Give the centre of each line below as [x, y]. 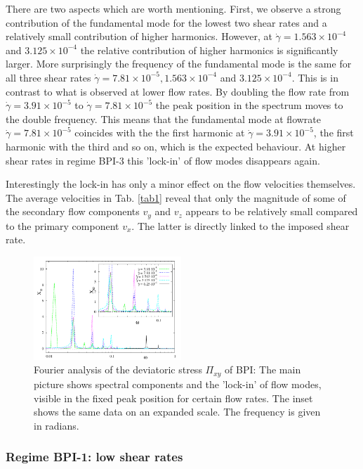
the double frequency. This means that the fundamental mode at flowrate [164, 118]
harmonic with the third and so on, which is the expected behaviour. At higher [176, 146]
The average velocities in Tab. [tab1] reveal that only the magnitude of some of [176, 197]
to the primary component [62, 225]
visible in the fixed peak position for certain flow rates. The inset [173, 398]
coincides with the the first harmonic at [160, 133]
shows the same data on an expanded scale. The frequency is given [177, 412]
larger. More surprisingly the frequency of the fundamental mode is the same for [179, 64]
